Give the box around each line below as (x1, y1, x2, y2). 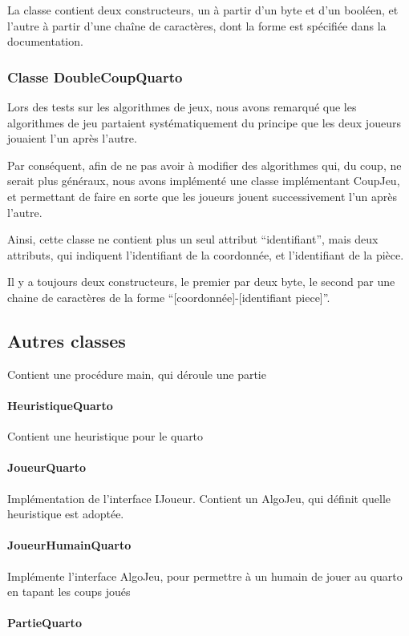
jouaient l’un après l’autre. (7, 130, 137, 147)
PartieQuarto (7, 614, 82, 631)
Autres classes (7, 328, 126, 352)
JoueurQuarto (7, 459, 87, 476)
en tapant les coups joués (7, 583, 131, 600)
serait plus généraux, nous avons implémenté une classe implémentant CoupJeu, (7, 172, 400, 189)
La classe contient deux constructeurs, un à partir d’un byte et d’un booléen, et (7, 2, 399, 18)
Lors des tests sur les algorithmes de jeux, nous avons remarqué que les (7, 99, 357, 115)
